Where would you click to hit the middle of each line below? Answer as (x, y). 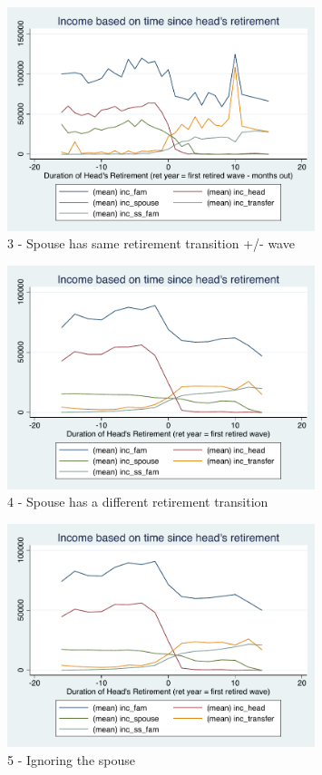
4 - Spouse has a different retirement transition (138, 502)
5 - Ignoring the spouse (71, 759)
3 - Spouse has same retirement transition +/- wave (151, 243)
